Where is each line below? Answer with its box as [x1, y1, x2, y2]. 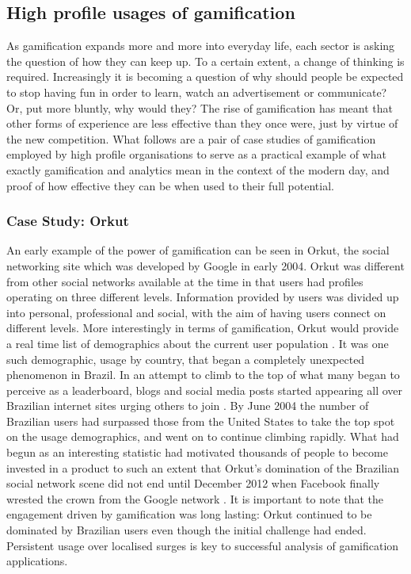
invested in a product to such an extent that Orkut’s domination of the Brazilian [6, 459, 400, 476]
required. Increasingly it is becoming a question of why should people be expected [6, 68, 404, 85]
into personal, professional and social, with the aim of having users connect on [6, 304, 386, 320]
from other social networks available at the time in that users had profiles [6, 273, 363, 289]
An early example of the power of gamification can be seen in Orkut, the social [6, 242, 390, 258]
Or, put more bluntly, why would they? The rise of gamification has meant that [6, 99, 393, 116]
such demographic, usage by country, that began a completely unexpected [6, 350, 365, 367]
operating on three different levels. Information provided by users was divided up [6, 289, 399, 305]
